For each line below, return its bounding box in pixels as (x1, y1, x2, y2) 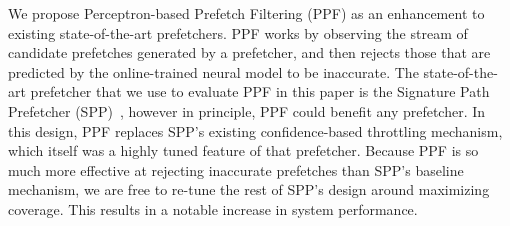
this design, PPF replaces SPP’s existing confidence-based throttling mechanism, (8, 120, 503, 141)
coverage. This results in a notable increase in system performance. (8, 198, 418, 219)
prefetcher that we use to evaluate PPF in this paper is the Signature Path (30, 81, 490, 102)
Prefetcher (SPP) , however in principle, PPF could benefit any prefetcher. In (8, 100, 486, 121)
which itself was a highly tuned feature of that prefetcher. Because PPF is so (8, 140, 479, 161)
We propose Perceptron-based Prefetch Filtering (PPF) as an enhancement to (8, 3, 485, 23)
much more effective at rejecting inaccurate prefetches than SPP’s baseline (8, 159, 464, 180)
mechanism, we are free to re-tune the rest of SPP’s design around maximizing (8, 179, 490, 200)
